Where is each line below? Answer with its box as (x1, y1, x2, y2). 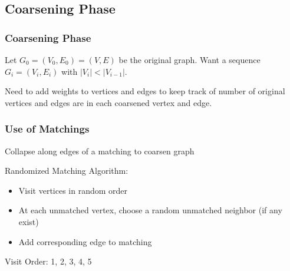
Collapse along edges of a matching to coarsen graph (5, 144, 195, 157)
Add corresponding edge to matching (18, 235, 152, 247)
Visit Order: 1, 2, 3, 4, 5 (5, 255, 92, 267)
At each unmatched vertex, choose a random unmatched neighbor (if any (18, 204, 282, 216)
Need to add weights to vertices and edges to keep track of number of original (5, 85, 285, 97)
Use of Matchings (5, 121, 90, 136)
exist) (18, 215, 39, 227)
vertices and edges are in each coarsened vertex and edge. (5, 96, 212, 108)
